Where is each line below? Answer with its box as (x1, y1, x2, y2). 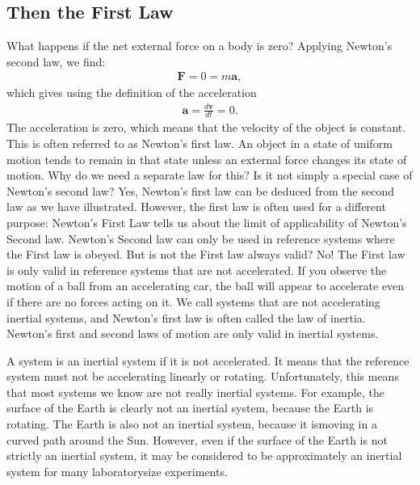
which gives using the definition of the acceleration (6, 84, 257, 101)
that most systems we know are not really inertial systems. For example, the (6, 383, 384, 400)
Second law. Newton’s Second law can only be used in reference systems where (6, 230, 395, 247)
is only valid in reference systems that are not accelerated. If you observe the (6, 261, 387, 278)
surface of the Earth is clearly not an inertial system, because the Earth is (6, 399, 374, 416)
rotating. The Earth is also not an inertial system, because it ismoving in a (6, 415, 377, 432)
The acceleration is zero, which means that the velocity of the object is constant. (6, 119, 406, 136)
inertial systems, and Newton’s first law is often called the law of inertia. (6, 309, 366, 326)
